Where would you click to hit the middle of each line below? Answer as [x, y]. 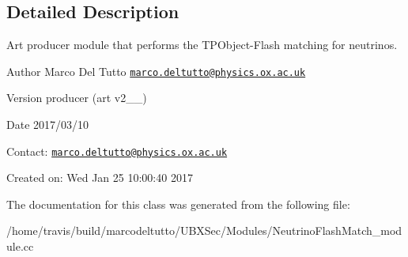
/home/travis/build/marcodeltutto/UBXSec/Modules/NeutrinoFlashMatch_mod [204, 231]
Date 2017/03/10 [48, 125]
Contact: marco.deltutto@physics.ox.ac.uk [117, 151]
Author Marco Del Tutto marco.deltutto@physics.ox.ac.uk [156, 71]
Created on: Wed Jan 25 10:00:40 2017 [100, 178]
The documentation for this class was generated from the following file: [178, 204]
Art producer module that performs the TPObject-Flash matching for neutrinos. [202, 45]
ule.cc [20, 246]
